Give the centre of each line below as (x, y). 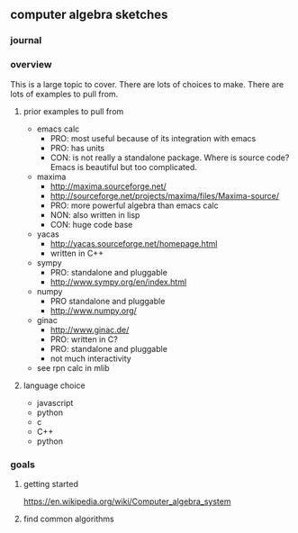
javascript (55, 402)
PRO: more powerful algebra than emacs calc (134, 205)
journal (26, 41)
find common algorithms (69, 519)
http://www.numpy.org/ (94, 311)
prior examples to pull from (73, 111)
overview (31, 65)
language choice (54, 385)
